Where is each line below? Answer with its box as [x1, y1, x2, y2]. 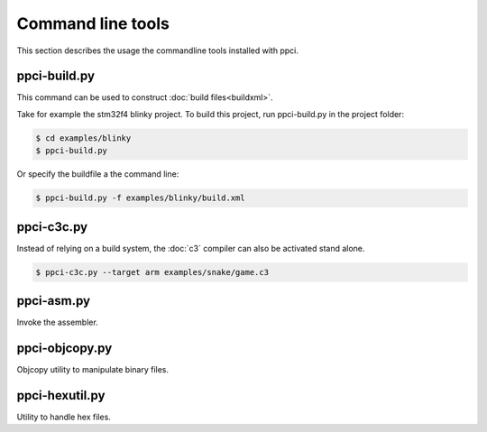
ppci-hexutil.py [16, 388, 106, 403]
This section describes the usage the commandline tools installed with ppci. [16, 45, 299, 56]
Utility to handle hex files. [16, 411, 112, 422]
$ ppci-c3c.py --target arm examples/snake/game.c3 [35, 267, 270, 277]
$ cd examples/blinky [35, 133, 132, 143]
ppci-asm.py [16, 293, 90, 308]
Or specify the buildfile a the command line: [16, 169, 179, 179]
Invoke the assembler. [16, 317, 98, 328]
